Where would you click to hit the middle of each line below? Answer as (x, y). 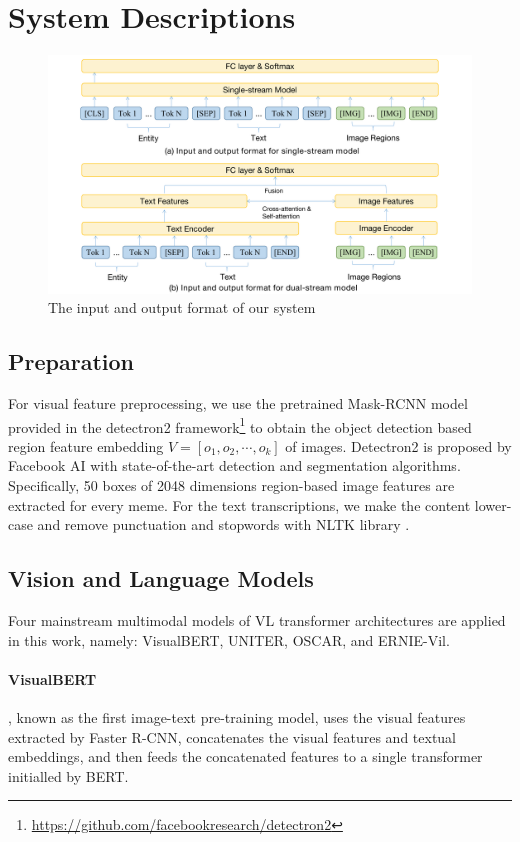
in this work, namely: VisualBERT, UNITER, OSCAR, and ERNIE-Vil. (229, 639)
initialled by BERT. (68, 775)
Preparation (71, 361)
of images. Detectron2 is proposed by (398, 445)
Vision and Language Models (161, 578)
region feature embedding (86, 445)
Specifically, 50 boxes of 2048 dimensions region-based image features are (231, 485)
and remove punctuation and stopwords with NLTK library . (223, 524)
